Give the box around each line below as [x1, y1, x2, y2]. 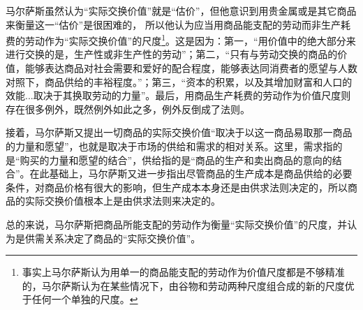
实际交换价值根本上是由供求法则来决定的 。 [24, 193, 221, 208]
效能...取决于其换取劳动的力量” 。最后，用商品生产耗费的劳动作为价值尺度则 [6, 88, 351, 103]
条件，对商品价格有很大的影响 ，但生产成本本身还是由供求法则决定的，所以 [6, 179, 348, 194]
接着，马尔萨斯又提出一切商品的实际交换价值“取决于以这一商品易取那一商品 [6, 125, 353, 140]
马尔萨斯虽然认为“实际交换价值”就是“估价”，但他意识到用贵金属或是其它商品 [6, 3, 357, 17]
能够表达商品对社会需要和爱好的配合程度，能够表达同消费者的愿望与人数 [24, 61, 357, 75]
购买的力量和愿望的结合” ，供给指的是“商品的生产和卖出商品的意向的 [20, 152, 332, 167]
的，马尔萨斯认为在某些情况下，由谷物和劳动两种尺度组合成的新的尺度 [22, 278, 345, 293]
